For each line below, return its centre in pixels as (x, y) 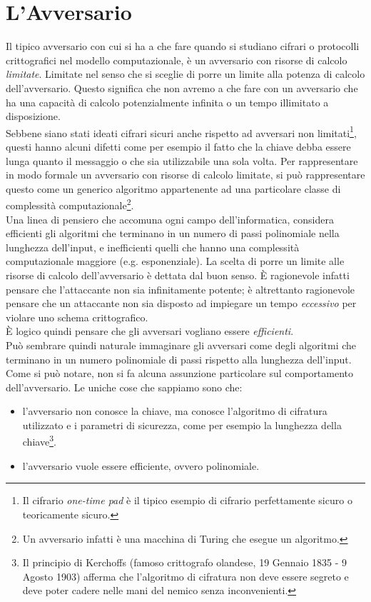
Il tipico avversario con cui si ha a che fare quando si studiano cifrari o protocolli (183, 46)
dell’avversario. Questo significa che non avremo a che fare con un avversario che (182, 87)
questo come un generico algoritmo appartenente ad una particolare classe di (173, 188)
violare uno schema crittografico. (77, 317)
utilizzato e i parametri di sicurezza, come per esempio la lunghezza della (182, 425)
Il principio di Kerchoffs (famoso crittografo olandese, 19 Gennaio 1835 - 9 (185, 562)
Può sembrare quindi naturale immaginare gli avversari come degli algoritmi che (181, 345)
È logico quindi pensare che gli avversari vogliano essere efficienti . (150, 331)
